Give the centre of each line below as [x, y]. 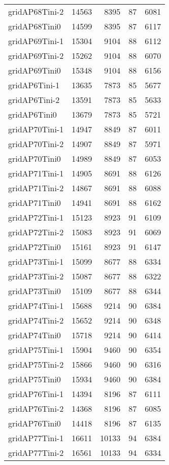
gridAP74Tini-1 [36, 306]
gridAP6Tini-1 [34, 85]
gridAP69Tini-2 [36, 56]
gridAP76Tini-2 [36, 408]
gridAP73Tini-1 [36, 261]
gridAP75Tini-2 [36, 364]
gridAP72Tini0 [35, 247]
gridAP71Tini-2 [36, 188]
